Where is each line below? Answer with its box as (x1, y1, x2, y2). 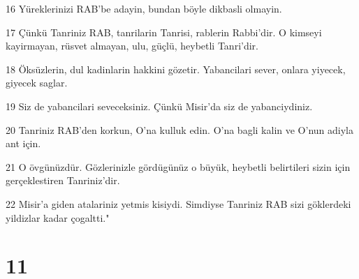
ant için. (6, 136, 41, 151)
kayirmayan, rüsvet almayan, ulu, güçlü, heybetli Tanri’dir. (6, 38, 258, 53)
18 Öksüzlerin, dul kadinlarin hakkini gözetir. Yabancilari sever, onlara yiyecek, (6, 61, 346, 76)
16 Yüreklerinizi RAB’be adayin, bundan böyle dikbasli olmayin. (6, 1, 282, 15)
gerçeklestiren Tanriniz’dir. (6, 173, 120, 188)
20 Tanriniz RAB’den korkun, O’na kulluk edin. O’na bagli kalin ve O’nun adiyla (6, 122, 353, 137)
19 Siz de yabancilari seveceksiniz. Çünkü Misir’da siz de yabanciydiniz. (6, 98, 313, 113)
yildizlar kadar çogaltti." (6, 210, 110, 225)
